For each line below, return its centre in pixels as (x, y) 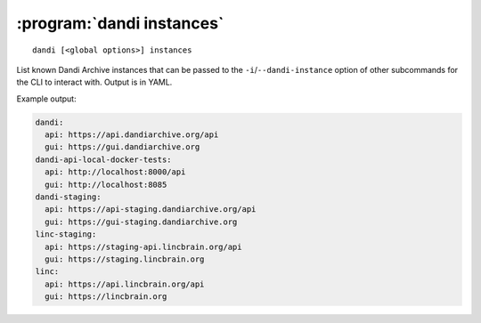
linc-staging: (66, 234)
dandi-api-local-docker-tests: (104, 159)
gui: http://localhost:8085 (106, 184)
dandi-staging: (68, 197)
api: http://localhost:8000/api (115, 172)
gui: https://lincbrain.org (106, 297)
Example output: (46, 99)
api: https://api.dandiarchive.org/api (132, 135)
